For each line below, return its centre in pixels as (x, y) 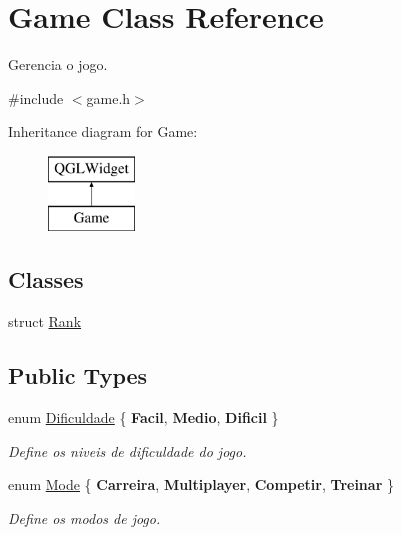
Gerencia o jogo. (58, 64)
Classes (46, 279)
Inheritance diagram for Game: (103, 131)
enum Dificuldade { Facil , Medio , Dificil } (143, 417)
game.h (108, 97)
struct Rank (45, 321)
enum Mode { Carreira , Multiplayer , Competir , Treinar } (201, 484)
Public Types (78, 375)
